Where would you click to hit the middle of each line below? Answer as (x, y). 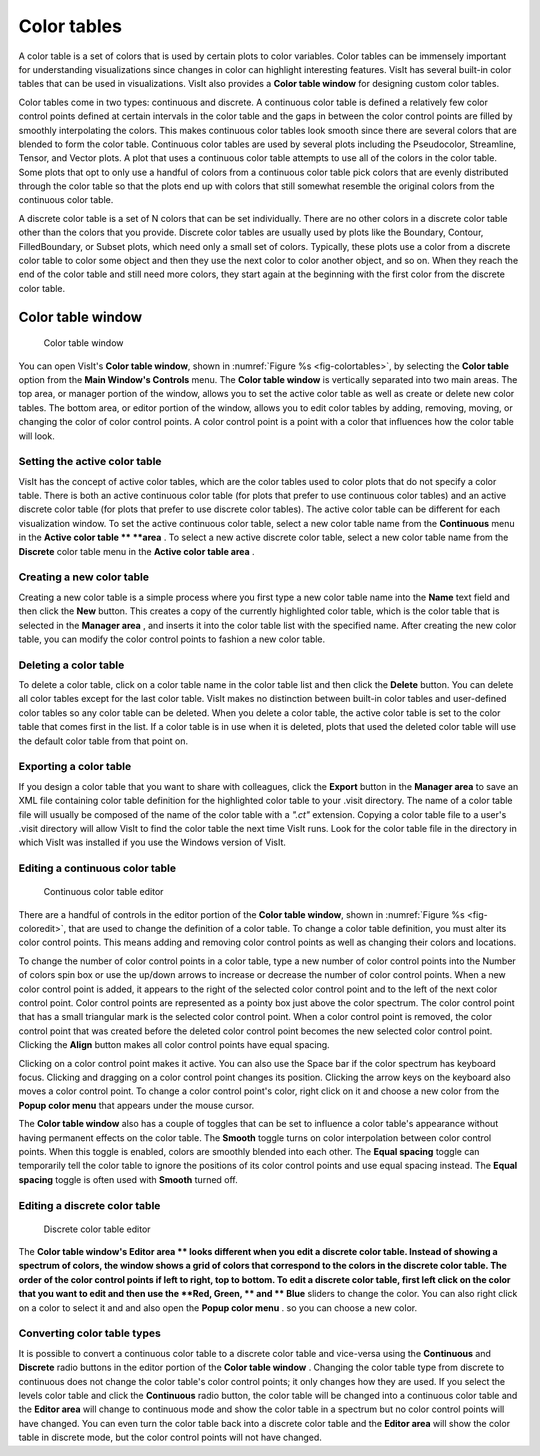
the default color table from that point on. (103, 741)
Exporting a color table (75, 767)
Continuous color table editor (103, 892)
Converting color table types (90, 1333)
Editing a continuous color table (97, 868)
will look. (36, 436)
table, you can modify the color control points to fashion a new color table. (172, 639)
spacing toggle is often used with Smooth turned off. (128, 1179)
